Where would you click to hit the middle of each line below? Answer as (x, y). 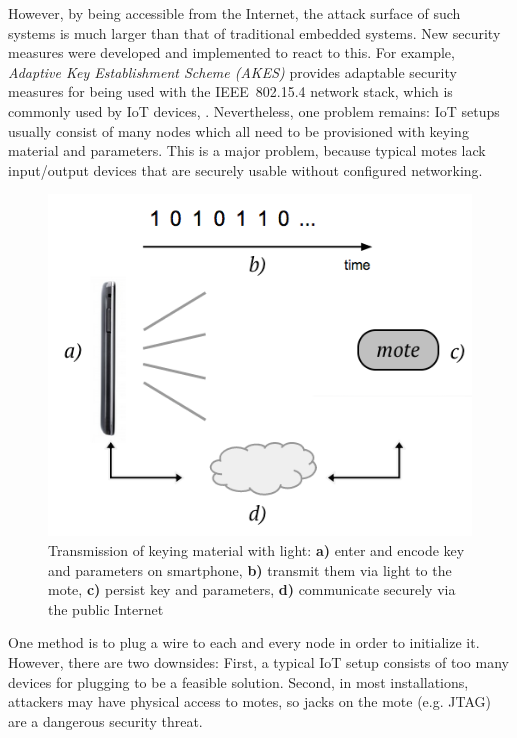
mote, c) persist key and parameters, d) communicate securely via (252, 589)
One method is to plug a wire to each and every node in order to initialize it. (244, 642)
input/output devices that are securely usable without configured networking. (245, 169)
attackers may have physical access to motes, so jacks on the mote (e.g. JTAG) (249, 701)
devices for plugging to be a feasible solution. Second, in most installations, (238, 681)
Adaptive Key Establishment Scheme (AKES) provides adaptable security (232, 71)
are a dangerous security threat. (105, 720)
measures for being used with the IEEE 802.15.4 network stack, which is (230, 91)
